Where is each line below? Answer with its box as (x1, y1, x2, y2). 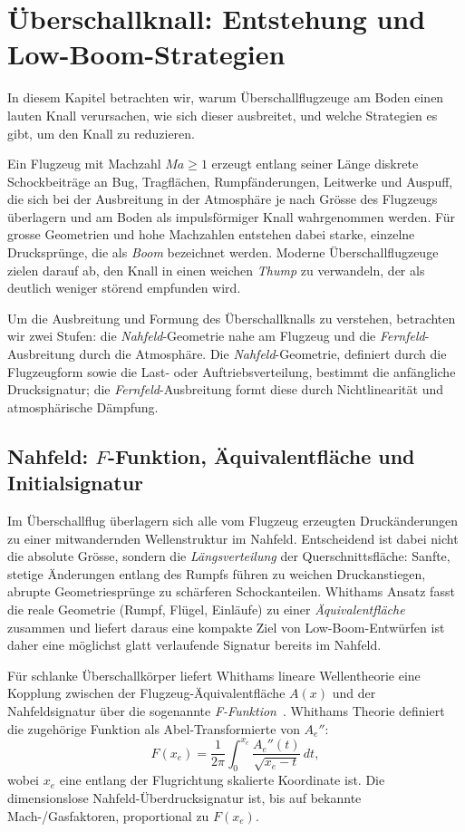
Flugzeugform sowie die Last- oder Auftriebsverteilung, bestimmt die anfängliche (7, 362, 456, 381)
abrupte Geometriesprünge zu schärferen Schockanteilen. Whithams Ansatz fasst (7, 582, 455, 601)
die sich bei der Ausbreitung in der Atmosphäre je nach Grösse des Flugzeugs (7, 189, 438, 208)
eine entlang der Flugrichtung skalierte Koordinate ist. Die (59, 770, 385, 789)
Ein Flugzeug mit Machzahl (7, 154, 161, 173)
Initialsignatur (7, 469, 144, 497)
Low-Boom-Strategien (7, 35, 286, 73)
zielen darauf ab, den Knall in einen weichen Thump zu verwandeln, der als (7, 260, 425, 279)
